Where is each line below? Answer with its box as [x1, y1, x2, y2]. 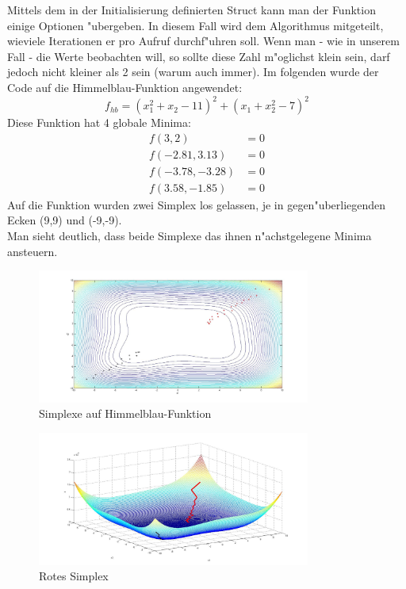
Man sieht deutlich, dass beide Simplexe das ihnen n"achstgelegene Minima [7, 227, 372, 243]
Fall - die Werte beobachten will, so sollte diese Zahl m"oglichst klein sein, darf [7, 48, 390, 64]
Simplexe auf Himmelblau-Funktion [39, 405, 212, 422]
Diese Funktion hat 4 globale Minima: [7, 114, 191, 131]
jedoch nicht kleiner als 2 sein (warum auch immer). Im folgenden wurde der [7, 63, 379, 80]
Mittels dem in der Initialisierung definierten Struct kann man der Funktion [7, 2, 376, 17]
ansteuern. [7, 243, 58, 259]
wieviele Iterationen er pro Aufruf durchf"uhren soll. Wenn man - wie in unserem [7, 33, 400, 49]
